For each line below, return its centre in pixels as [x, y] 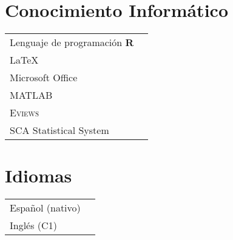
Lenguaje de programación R [72, 42]
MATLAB [31, 95]
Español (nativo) [45, 208]
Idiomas [39, 175]
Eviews [25, 113]
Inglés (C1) [33, 225]
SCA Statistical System [59, 130]
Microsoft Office [44, 78]
